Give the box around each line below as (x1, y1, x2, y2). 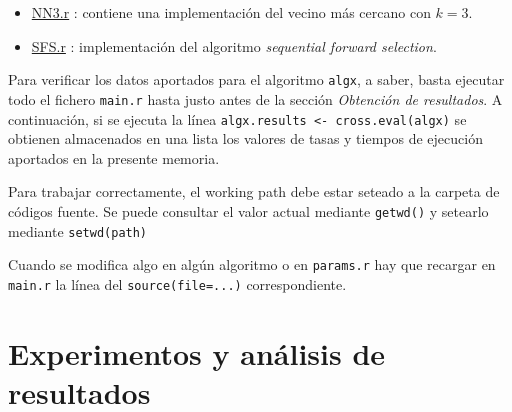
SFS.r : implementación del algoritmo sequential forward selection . (31, 35, 437, 56)
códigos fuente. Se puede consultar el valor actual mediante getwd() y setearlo (8, 200, 489, 221)
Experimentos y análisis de (8, 332, 386, 373)
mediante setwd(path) (8, 220, 148, 241)
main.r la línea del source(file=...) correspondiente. (8, 273, 347, 294)
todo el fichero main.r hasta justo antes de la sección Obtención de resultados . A (8, 88, 503, 109)
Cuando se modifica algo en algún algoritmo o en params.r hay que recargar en (8, 254, 496, 275)
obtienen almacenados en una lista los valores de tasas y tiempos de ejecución (8, 128, 483, 149)
